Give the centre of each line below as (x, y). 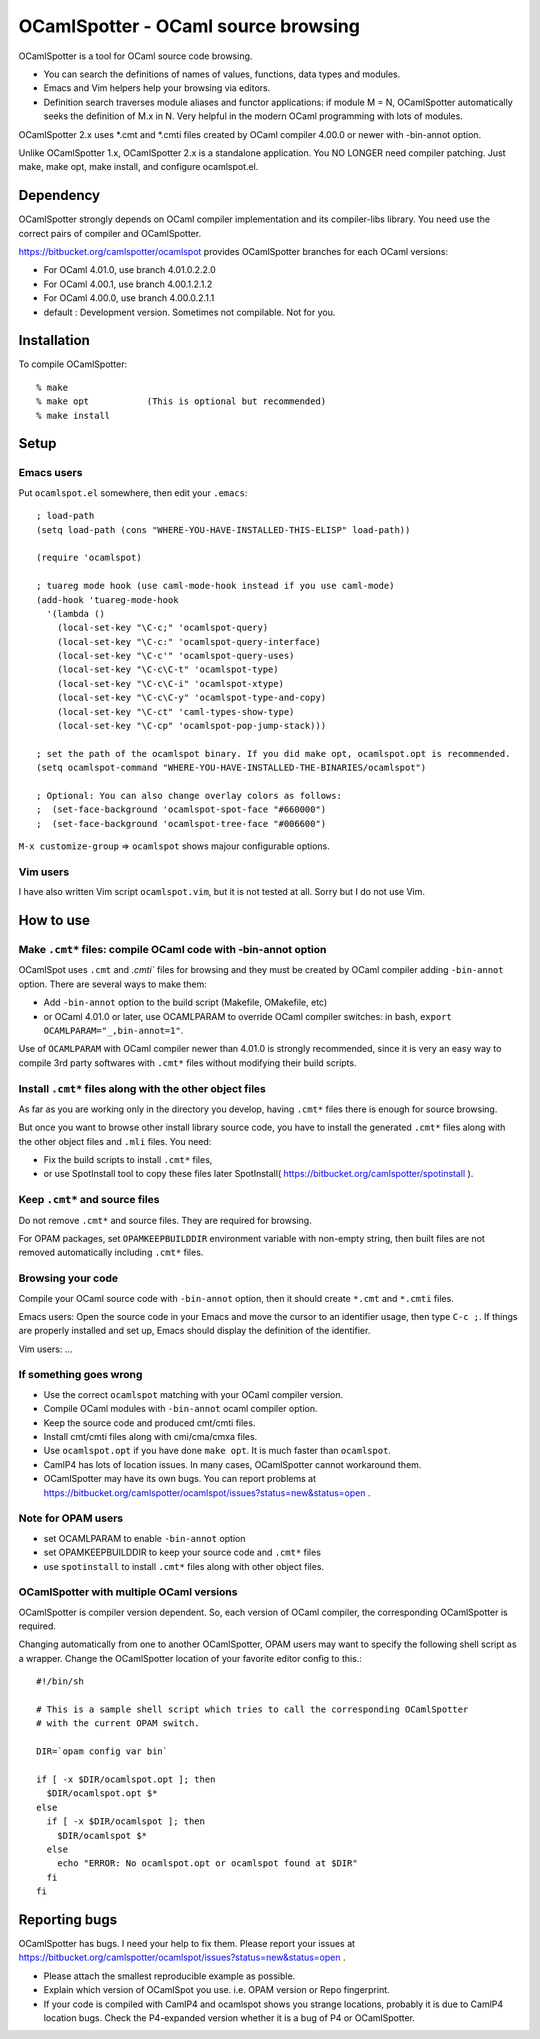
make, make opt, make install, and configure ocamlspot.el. (138, 167)
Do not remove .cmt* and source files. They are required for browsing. (165, 1220)
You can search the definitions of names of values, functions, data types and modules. (222, 74)
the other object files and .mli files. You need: (115, 1141)
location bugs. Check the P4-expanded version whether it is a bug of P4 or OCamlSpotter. (229, 2017)
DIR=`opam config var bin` (102, 1751)
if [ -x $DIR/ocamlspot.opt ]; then (126, 1779)
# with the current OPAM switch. (118, 1723)
